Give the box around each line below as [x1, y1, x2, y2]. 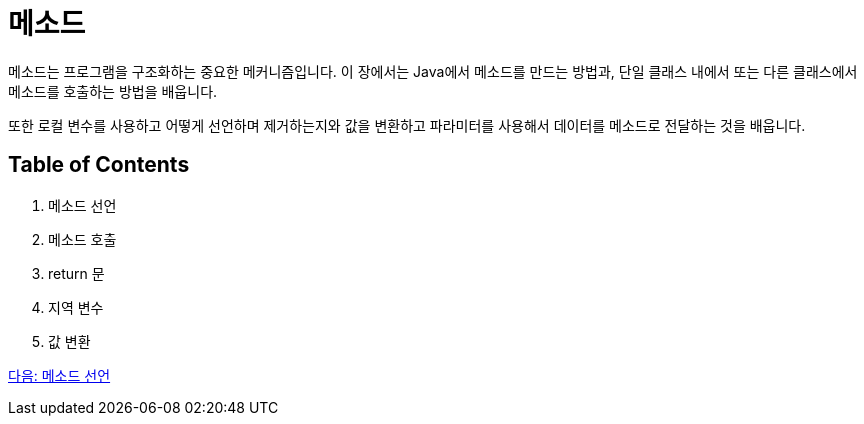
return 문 [48, 264, 105, 282]
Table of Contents [8, 152, 190, 178]
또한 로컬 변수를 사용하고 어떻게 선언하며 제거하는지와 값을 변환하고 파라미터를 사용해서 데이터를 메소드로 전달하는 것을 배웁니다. [8, 116, 806, 134]
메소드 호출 [48, 230, 117, 248]
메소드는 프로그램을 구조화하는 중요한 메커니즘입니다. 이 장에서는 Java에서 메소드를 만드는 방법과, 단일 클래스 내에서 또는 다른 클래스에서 [8, 62, 858, 80]
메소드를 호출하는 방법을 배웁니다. [8, 82, 218, 100]
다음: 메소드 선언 [8, 366, 111, 384]
